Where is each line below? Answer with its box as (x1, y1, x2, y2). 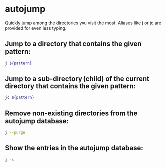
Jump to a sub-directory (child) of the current (5, 75, 149, 83)
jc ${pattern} (5, 95, 35, 100)
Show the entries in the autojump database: (5, 144, 143, 152)
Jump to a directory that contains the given (5, 40, 142, 48)
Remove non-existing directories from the (5, 109, 138, 117)
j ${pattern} (5, 61, 32, 66)
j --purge (5, 130, 26, 135)
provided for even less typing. (5, 25, 67, 31)
